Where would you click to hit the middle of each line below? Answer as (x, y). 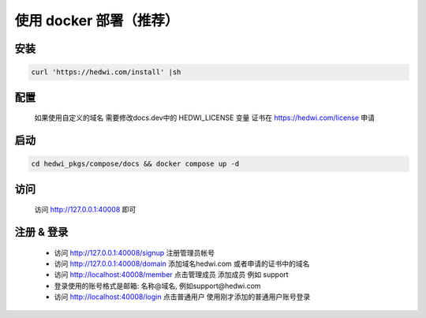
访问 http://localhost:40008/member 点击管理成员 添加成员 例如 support (171, 275)
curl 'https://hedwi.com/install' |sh (106, 72)
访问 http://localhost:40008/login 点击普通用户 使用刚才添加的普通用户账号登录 (182, 297)
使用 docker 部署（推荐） (97, 21)
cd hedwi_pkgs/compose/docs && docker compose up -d (135, 164)
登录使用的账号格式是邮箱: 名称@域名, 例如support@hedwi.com (157, 286)
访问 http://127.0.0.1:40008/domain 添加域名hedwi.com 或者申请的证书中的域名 (182, 264)
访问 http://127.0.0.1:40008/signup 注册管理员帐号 (135, 253)
